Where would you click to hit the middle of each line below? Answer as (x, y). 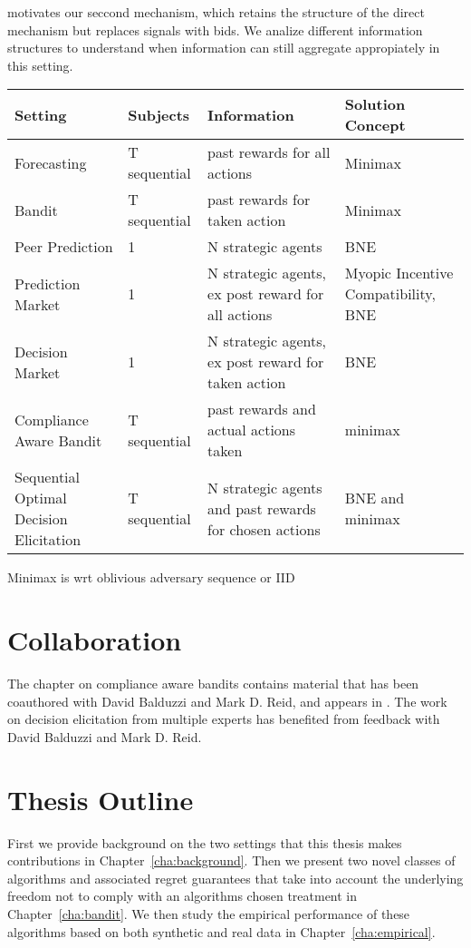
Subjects (159, 114)
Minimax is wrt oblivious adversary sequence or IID (151, 577)
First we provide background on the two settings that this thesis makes (205, 842)
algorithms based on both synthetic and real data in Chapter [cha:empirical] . (221, 931)
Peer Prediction (64, 247)
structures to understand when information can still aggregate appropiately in (224, 48)
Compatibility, (390, 294)
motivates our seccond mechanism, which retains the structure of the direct (216, 12)
